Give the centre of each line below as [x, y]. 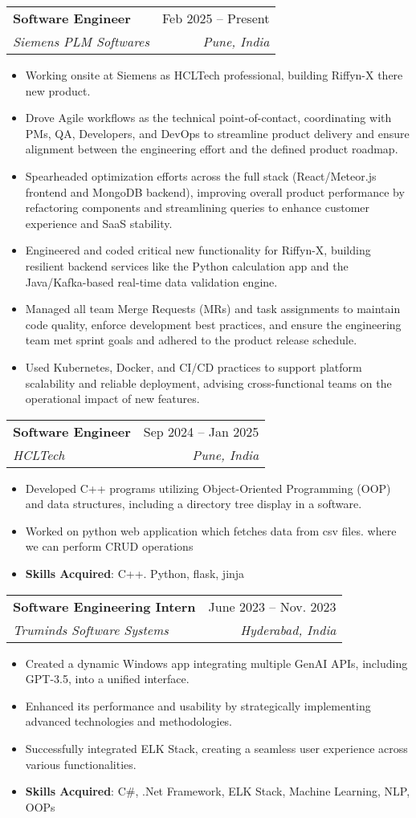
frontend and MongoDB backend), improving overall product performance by [215, 191]
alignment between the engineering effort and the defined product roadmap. [212, 149]
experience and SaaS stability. [99, 223]
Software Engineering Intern [104, 606]
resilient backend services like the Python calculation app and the [187, 265]
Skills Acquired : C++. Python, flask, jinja [135, 574]
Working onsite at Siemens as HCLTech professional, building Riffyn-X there [214, 75]
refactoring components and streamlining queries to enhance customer [198, 208]
